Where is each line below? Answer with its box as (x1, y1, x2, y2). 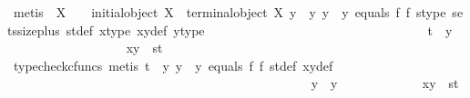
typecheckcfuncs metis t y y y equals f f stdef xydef (13, 55, 333, 74)
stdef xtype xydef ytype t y (66, 20, 453, 39)
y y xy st (311, 73, 459, 93)
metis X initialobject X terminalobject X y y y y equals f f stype (13, 3, 446, 21)
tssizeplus (7, 20, 60, 39)
